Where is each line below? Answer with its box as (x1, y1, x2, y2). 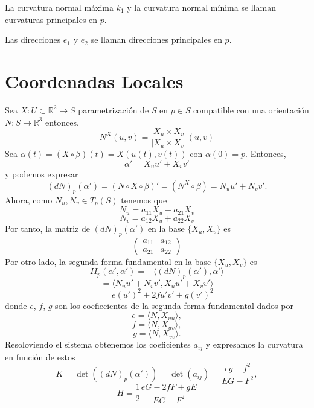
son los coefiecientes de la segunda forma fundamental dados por (55, 299, 293, 311)
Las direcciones (5, 33, 61, 46)
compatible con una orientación (193, 103, 309, 116)
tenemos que (121, 193, 167, 206)
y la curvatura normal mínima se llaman (127, 1, 277, 13)
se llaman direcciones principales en (91, 33, 222, 46)
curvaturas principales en (5, 13, 98, 25)
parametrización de (78, 103, 149, 116)
